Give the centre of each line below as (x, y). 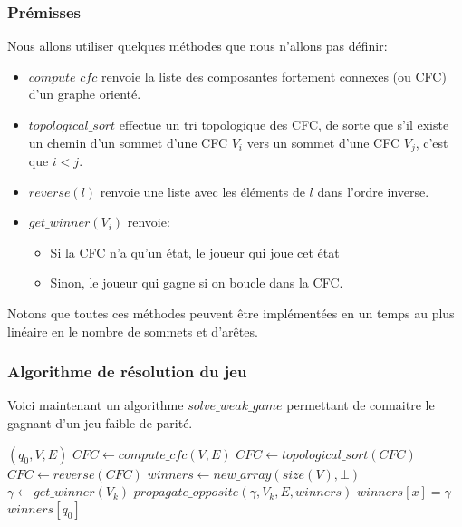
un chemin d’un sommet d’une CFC (128, 142)
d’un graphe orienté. (85, 94)
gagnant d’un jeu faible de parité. (100, 423)
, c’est (432, 142)
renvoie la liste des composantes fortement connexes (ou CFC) (274, 76)
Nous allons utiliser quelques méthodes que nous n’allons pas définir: (197, 46)
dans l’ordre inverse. (373, 191)
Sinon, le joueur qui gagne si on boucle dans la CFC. (197, 283)
